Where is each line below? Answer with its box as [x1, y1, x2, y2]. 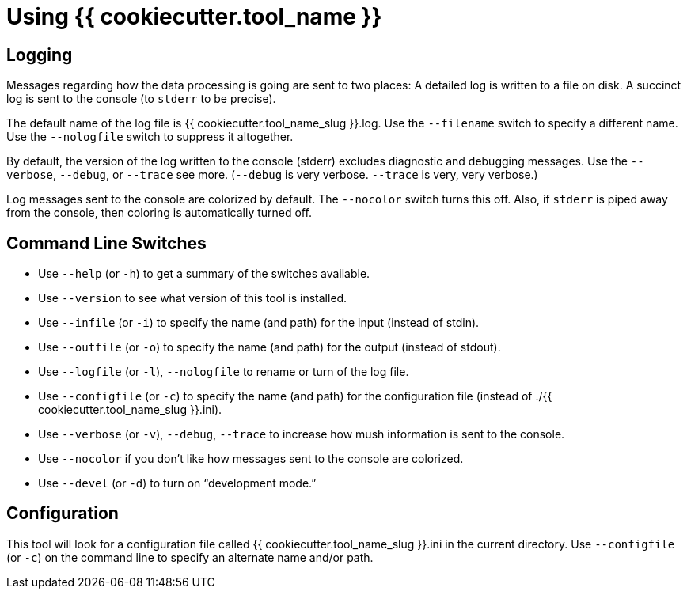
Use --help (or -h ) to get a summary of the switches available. [38, 267, 370, 281]
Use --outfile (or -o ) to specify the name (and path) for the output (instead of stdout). [38, 340, 501, 354]
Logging [6, 44, 73, 65]
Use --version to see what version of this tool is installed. [38, 291, 347, 305]
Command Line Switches [6, 233, 207, 253]
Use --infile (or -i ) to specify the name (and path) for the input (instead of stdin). [38, 316, 480, 330]
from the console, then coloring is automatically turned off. [6, 206, 312, 220]
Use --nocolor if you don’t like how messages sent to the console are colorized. [38, 452, 464, 466]
